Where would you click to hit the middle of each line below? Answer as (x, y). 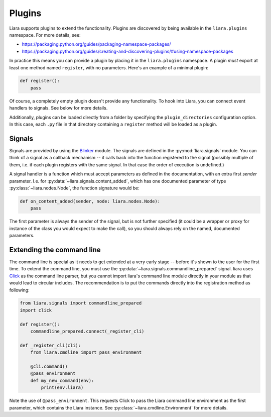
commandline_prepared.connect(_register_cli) (87, 331)
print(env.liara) (62, 388)
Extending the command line (55, 249)
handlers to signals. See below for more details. (58, 108)
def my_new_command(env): (62, 380)
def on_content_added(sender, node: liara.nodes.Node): (90, 201)
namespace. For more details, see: (45, 35)
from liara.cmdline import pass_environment (86, 352)
